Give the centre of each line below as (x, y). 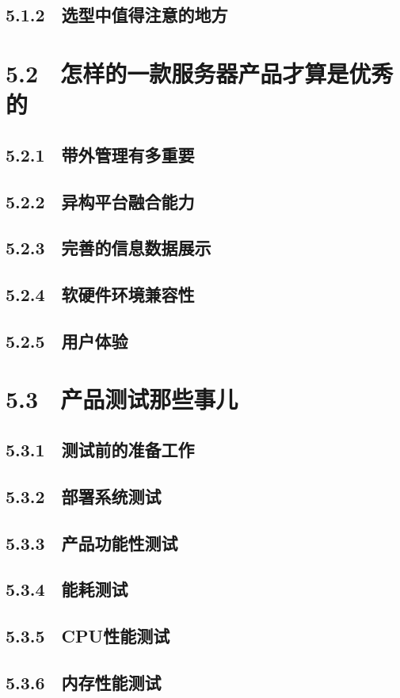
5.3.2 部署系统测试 (84, 496)
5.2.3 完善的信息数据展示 (109, 248)
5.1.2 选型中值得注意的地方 (117, 15)
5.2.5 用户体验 (67, 340)
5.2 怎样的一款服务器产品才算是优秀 (200, 72)
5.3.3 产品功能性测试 (92, 542)
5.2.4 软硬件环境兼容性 (100, 294)
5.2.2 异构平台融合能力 (100, 201)
